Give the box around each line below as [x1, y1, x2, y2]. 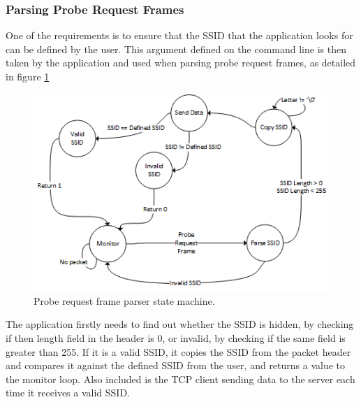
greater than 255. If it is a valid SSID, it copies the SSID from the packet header [6, 344, 351, 359]
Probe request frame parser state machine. [34, 293, 215, 308]
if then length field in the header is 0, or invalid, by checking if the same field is [6, 331, 346, 345]
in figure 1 [6, 69, 50, 83]
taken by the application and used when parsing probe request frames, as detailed [6, 55, 356, 70]
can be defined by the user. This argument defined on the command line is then [6, 41, 346, 56]
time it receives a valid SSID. [6, 385, 131, 400]
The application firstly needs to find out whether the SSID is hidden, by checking [6, 317, 354, 331]
